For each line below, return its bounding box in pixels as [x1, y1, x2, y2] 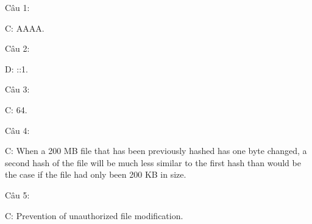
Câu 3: [5, 83, 30, 96]
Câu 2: [5, 42, 30, 55]
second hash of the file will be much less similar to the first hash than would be [5, 156, 301, 169]
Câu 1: [5, 1, 30, 13]
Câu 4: [5, 124, 30, 136]
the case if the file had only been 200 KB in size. [5, 168, 186, 181]
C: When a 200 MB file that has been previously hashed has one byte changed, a [5, 144, 307, 157]
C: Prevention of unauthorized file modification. [5, 209, 183, 222]
